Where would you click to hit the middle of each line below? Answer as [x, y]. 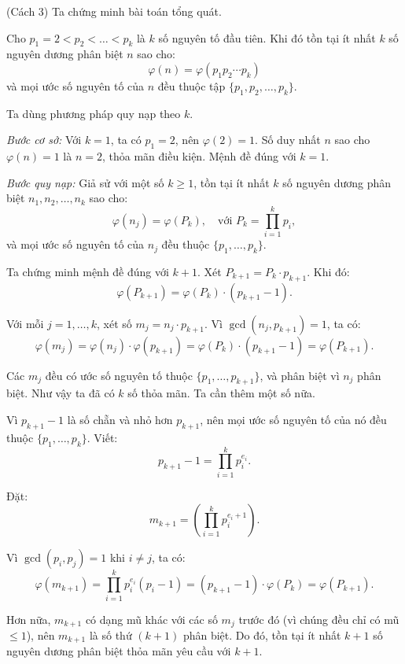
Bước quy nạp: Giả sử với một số [85, 182]
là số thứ [110, 634]
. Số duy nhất [288, 140]
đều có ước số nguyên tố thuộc [119, 375]
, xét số [114, 323]
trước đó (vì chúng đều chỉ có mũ [319, 619]
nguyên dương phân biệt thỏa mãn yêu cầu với [119, 651]
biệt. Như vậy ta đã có [61, 393]
